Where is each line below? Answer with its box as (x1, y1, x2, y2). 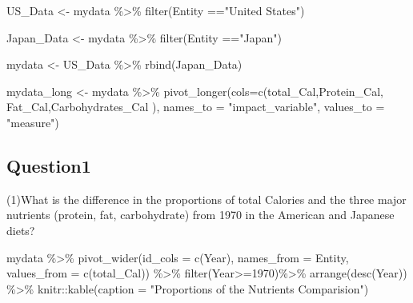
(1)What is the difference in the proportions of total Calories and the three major (6, 190, 407, 207)
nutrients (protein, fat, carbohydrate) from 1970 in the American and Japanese (6, 206, 395, 223)
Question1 (6, 153, 91, 177)
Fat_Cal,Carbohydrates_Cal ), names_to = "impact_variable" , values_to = (6, 98, 385, 115)
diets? (6, 221, 35, 238)
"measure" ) (6, 114, 59, 130)
